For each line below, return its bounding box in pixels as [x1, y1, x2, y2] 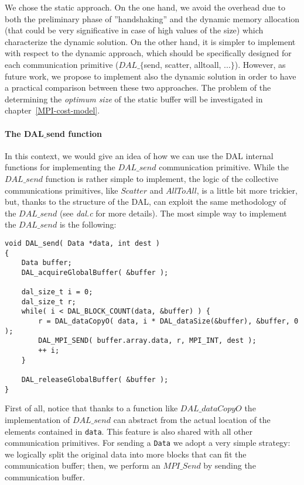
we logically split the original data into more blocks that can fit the [5, 448, 247, 460]
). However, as [234, 58, 286, 70]
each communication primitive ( [5, 58, 119, 70]
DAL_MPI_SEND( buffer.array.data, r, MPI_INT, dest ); [38, 336, 257, 345]
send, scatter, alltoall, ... [144, 58, 231, 70]
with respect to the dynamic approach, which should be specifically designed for [5, 47, 292, 59]
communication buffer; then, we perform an [5, 459, 160, 472]
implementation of [5, 413, 70, 425]
